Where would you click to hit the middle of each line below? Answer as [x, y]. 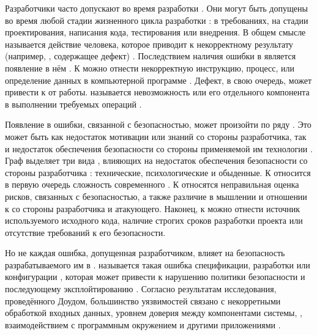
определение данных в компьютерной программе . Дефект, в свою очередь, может [158, 80]
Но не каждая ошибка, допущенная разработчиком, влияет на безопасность [145, 253]
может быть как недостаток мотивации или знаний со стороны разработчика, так [156, 136]
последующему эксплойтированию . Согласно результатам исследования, [141, 289]
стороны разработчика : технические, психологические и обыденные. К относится [158, 172]
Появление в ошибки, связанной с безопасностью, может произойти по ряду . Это [158, 124]
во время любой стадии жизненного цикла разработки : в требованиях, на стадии [157, 20]
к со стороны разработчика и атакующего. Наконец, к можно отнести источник [153, 208]
